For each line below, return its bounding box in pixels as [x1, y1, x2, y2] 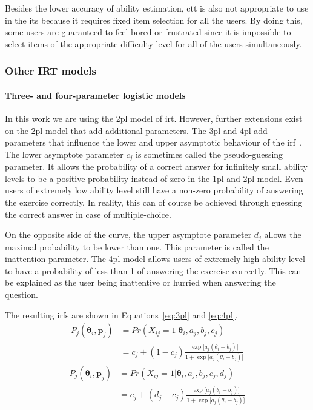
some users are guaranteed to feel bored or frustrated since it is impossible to [5, 25, 291, 38]
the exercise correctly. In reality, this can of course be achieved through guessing [5, 196, 303, 209]
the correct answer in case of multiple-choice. [5, 207, 171, 220]
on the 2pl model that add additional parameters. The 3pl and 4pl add [5, 124, 268, 136]
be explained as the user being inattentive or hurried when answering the [5, 276, 276, 289]
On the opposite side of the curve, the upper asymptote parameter [5, 228, 252, 241]
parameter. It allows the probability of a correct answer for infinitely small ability [5, 160, 308, 173]
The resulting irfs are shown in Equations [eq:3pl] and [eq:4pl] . [5, 308, 238, 321]
